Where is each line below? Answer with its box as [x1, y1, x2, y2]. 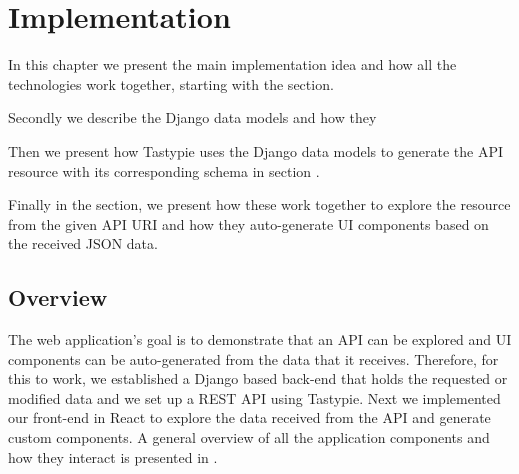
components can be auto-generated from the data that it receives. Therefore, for [8, 348, 499, 369]
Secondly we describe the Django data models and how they [8, 107, 377, 128]
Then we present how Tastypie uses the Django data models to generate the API [8, 140, 504, 161]
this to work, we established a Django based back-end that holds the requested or [8, 368, 508, 389]
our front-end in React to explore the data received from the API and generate [8, 407, 491, 428]
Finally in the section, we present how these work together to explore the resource [8, 194, 511, 215]
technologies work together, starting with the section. [8, 73, 334, 94]
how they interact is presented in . [8, 446, 218, 467]
